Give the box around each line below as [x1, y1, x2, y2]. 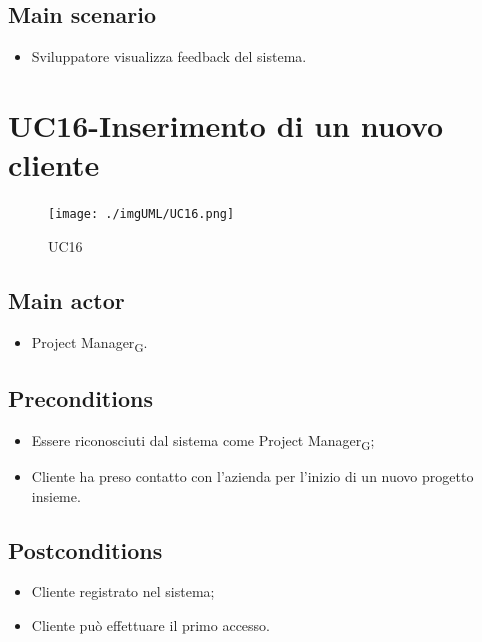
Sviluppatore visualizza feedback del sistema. [31, 46, 307, 67]
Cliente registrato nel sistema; [31, 581, 215, 602]
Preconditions [8, 383, 153, 414]
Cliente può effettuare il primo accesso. [31, 615, 270, 635]
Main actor [8, 284, 125, 315]
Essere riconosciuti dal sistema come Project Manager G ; [31, 429, 375, 453]
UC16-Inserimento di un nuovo [8, 104, 444, 145]
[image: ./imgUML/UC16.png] [48, 207, 235, 222]
